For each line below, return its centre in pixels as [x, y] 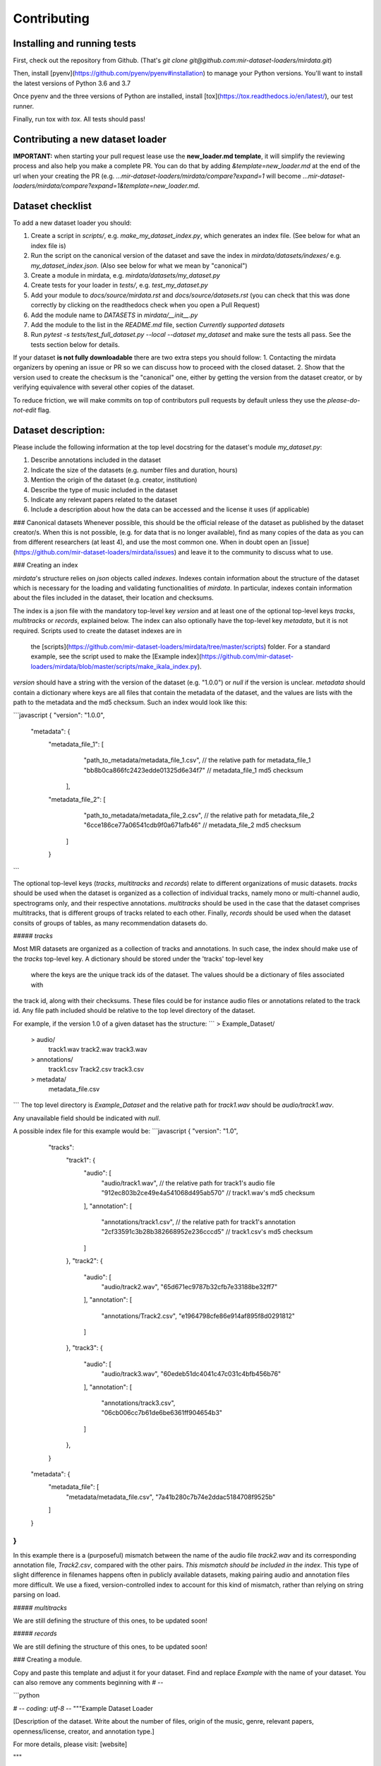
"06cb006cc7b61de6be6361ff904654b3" [162, 1413]
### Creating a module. [48, 1659]
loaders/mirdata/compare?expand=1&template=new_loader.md [105, 186]
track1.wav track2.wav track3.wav [98, 1050]
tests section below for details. [75, 344]
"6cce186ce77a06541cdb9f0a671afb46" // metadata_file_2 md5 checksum [192, 825]
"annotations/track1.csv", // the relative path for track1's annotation [199, 1221]
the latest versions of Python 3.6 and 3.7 [72, 83]
